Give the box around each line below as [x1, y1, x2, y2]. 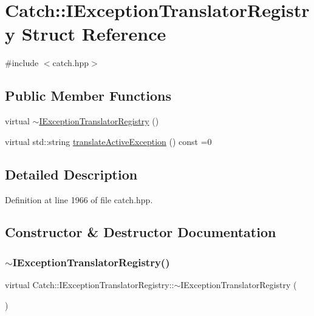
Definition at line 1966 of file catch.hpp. [5, 193, 153, 206]
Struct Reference [21, 21, 166, 46]
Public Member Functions [5, 86, 171, 105]
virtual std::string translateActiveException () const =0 [5, 135, 212, 147]
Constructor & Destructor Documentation [5, 223, 276, 241]
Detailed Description [5, 164, 138, 183]
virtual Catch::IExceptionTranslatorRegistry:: [5, 278, 174, 291]
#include [5, 56, 39, 69]
